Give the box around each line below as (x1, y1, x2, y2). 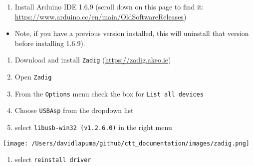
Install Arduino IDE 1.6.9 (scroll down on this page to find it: (14, 1, 204, 11)
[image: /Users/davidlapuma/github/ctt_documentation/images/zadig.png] (3, 139, 250, 147)
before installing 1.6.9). (14, 37, 85, 48)
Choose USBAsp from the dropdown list (14, 105, 134, 115)
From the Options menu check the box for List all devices (14, 88, 204, 98)
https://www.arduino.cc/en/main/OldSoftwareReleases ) (14, 11, 187, 21)
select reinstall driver (14, 154, 91, 164)
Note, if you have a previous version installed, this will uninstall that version (14, 28, 249, 38)
